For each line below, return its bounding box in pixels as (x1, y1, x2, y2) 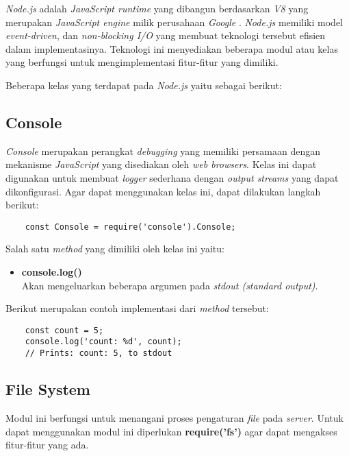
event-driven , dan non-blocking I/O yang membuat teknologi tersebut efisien (5, 28, 326, 43)
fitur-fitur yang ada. (5, 437, 89, 452)
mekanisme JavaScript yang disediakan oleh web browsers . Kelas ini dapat (5, 157, 317, 171)
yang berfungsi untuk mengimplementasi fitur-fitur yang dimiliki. (5, 55, 279, 69)
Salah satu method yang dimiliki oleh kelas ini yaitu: (5, 241, 224, 256)
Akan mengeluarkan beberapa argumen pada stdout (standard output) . (21, 278, 318, 292)
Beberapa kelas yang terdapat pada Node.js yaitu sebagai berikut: (5, 77, 282, 92)
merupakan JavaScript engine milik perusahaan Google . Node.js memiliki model (5, 14, 343, 29)
